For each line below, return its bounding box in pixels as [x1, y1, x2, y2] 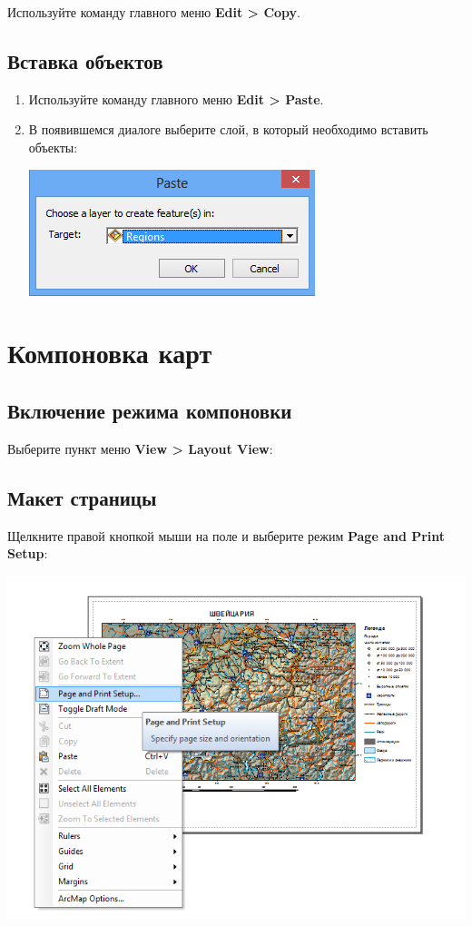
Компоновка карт [7, 334, 212, 371]
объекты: [28, 137, 78, 156]
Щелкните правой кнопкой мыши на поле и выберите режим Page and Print [7, 526, 446, 545]
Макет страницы [7, 483, 157, 511]
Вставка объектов [7, 46, 163, 74]
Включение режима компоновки [7, 396, 292, 424]
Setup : [7, 544, 48, 563]
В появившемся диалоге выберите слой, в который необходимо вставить [28, 120, 428, 139]
